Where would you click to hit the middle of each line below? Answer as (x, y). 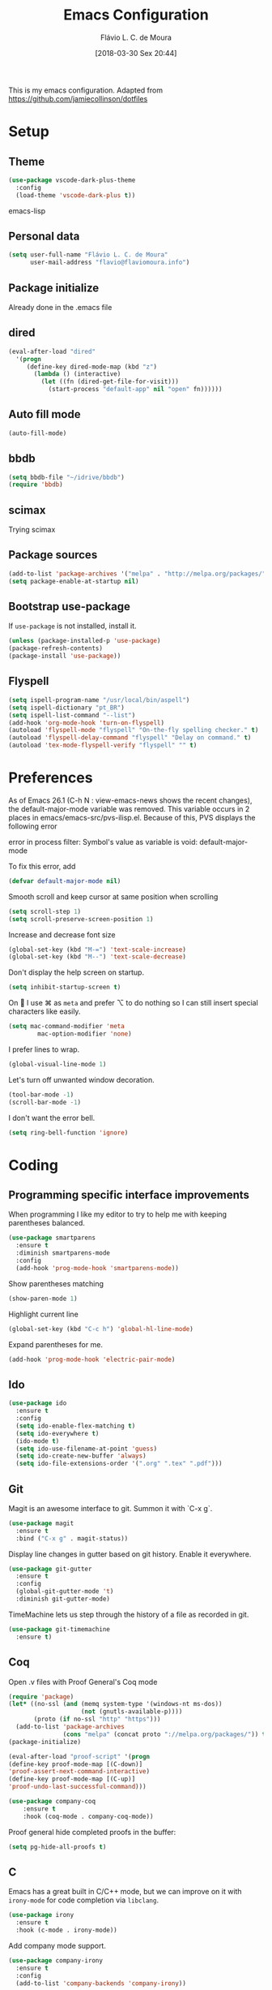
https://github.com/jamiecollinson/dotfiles (78, 98)
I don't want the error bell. (52, 1118)
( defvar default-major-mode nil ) (65, 881)
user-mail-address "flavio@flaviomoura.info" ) (110, 263)
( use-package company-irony (56, 1960)
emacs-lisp (27, 211)
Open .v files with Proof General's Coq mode (83, 1682)
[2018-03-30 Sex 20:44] (136, 53)
